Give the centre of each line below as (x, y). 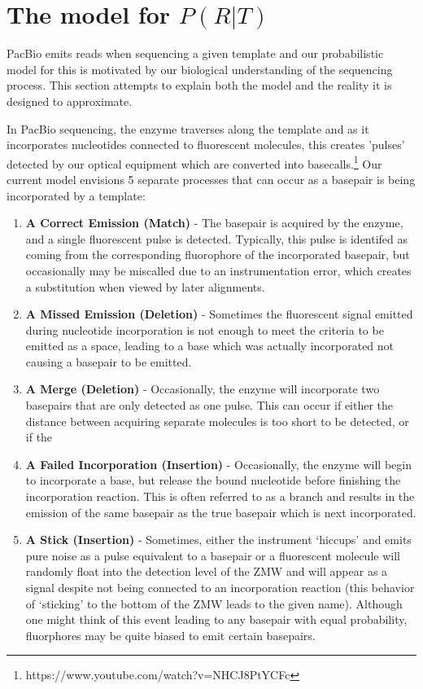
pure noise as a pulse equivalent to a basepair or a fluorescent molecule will (213, 555)
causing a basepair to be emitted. (109, 361)
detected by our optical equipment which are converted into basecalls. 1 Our (194, 162)
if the (39, 437)
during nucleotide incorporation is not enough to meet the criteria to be (205, 329)
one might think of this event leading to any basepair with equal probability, (216, 619)
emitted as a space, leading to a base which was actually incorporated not (210, 346)
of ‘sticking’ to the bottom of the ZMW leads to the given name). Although (214, 603)
